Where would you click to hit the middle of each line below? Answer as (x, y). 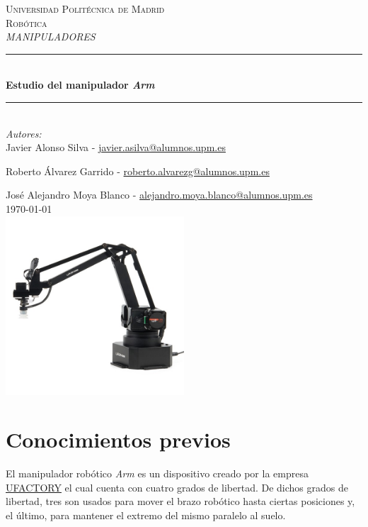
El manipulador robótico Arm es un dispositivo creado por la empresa (157, 473)
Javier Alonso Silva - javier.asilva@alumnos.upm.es (116, 147)
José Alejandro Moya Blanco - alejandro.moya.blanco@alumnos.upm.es (159, 195)
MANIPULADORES (51, 37)
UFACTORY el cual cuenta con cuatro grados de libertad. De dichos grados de (177, 487)
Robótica (27, 22)
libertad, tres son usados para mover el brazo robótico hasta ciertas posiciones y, (180, 501)
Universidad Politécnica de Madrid (85, 9)
